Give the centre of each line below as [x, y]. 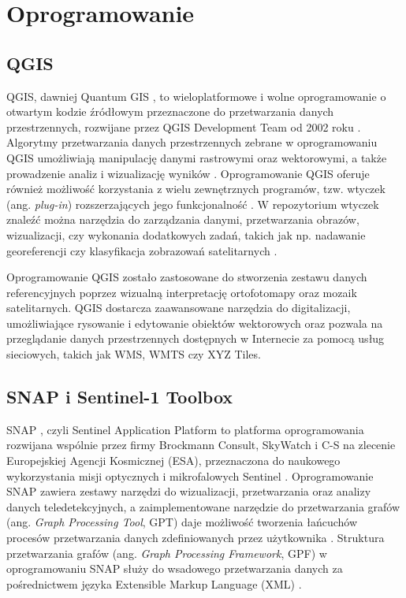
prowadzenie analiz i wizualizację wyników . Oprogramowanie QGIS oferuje [188, 173]
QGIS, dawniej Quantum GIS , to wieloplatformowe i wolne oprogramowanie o [196, 96]
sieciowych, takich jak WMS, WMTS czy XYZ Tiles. [134, 354]
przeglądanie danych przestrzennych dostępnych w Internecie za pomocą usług [196, 338]
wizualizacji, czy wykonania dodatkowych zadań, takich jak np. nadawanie [186, 234]
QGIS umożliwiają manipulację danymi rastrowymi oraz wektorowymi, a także [197, 157]
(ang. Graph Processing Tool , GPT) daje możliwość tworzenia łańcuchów [182, 522]
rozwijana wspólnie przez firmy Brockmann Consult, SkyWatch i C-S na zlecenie [201, 445]
